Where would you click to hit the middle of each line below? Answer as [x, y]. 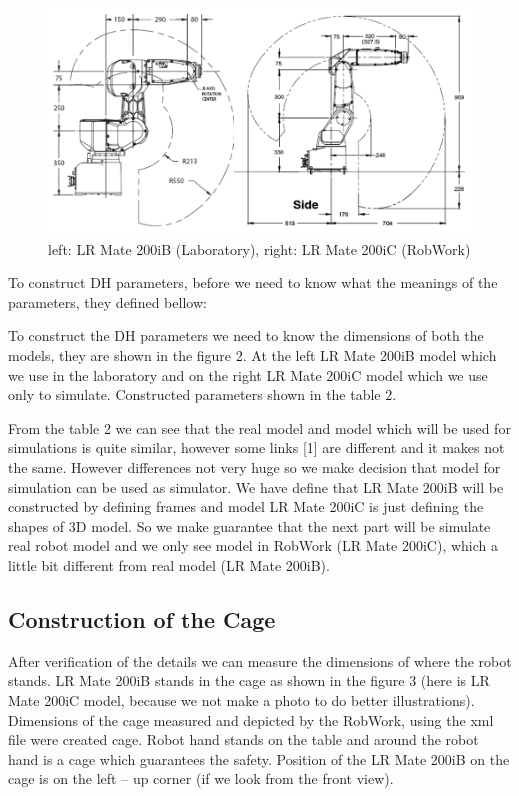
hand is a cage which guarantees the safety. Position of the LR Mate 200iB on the [259, 758]
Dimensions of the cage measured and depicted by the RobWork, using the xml [251, 719]
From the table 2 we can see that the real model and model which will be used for [259, 427]
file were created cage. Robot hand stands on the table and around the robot [243, 739]
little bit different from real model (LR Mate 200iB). [169, 564]
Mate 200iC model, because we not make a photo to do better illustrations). [241, 699]
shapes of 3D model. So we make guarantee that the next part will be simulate [249, 525]
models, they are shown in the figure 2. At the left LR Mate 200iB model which [252, 355]
